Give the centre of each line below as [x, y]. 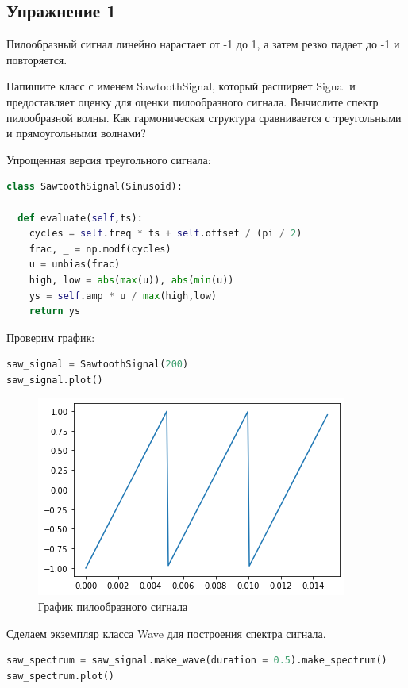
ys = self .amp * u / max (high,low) [123, 296]
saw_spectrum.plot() [61, 676]
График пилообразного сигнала [113, 607]
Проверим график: [51, 337]
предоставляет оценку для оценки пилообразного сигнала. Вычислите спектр [192, 101]
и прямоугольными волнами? [76, 133]
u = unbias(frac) [75, 265]
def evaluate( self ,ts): [80, 218]
